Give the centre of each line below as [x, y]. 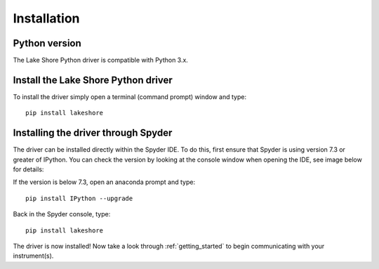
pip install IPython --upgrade [79, 198]
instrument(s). [33, 256]
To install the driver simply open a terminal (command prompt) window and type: [130, 97]
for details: [28, 169]
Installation [46, 18]
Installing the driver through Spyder [93, 133]
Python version [47, 43]
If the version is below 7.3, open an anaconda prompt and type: [104, 182]
